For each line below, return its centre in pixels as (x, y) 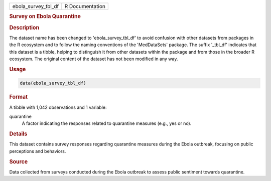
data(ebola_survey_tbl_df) (53, 83)
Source (19, 161)
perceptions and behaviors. (38, 151)
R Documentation (85, 6)
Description (24, 28)
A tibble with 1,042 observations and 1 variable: (58, 107)
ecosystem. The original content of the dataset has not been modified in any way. (94, 59)
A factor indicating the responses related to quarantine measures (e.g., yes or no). (107, 123)
